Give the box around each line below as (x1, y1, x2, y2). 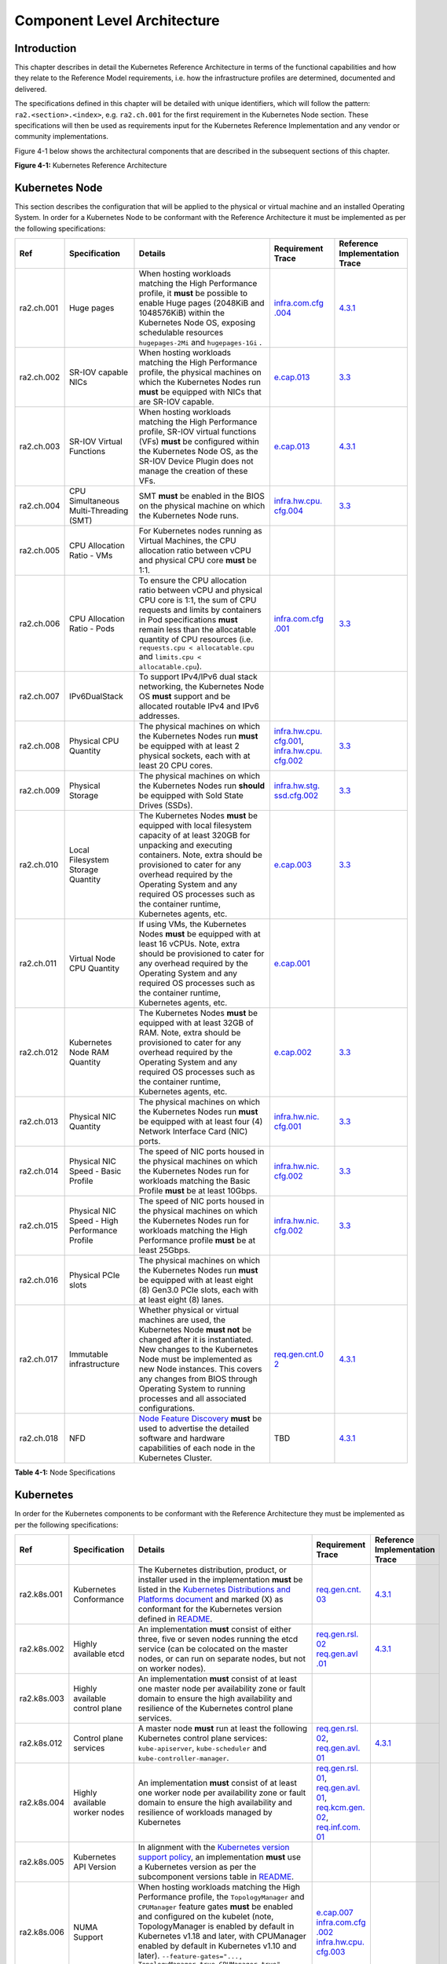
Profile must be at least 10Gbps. (138, 1185, 258, 1196)
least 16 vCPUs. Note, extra (138, 939, 240, 950)
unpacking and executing (138, 840, 233, 851)
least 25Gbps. (138, 1245, 191, 1256)
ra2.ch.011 (19, 958, 57, 969)
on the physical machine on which (138, 500, 266, 511)
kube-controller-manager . (137, 1752, 229, 1763)
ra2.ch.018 (19, 1433, 59, 1444)
